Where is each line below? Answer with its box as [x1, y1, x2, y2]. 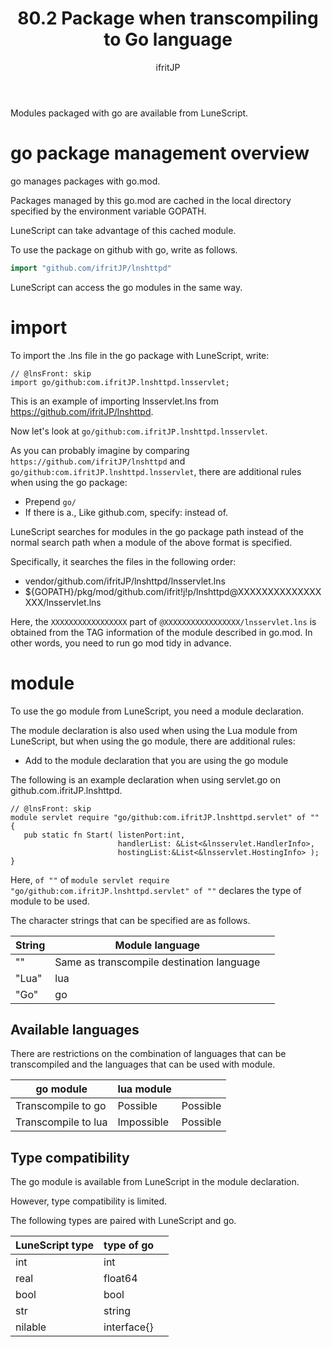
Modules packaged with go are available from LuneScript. [10, 107, 249, 119]
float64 [103, 1272, 138, 1286]
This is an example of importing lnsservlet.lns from [10, 395, 219, 407]
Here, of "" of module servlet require [10, 873, 170, 886]
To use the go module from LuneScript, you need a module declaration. [10, 705, 305, 717]
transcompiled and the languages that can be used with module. [10, 1058, 276, 1071]
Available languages [10, 1022, 140, 1039]
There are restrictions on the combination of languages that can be [10, 1048, 287, 1060]
